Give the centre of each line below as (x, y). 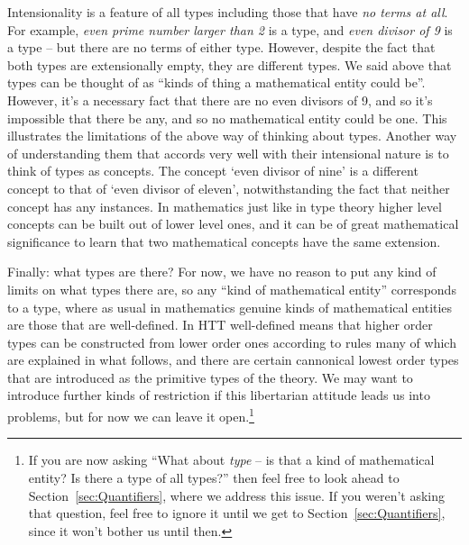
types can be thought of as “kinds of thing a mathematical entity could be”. (216, 82)
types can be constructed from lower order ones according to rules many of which (232, 342)
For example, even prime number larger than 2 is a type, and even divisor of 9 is (230, 29)
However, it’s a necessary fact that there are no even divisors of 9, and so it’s (220, 100)
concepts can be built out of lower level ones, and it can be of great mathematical (233, 224)
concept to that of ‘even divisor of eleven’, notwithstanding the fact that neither (229, 188)
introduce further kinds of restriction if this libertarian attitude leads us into (219, 395)
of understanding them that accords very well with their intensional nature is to (228, 153)
